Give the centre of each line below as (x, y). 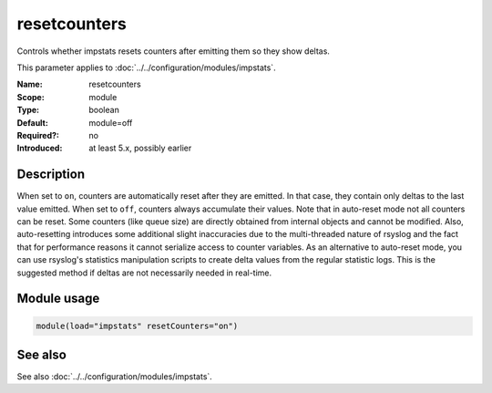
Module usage (58, 299)
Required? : (38, 135)
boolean (104, 110)
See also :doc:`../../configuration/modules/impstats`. (115, 377)
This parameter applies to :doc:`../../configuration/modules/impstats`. (147, 67)
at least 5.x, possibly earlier (140, 148)
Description (51, 175)
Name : (30, 84)
